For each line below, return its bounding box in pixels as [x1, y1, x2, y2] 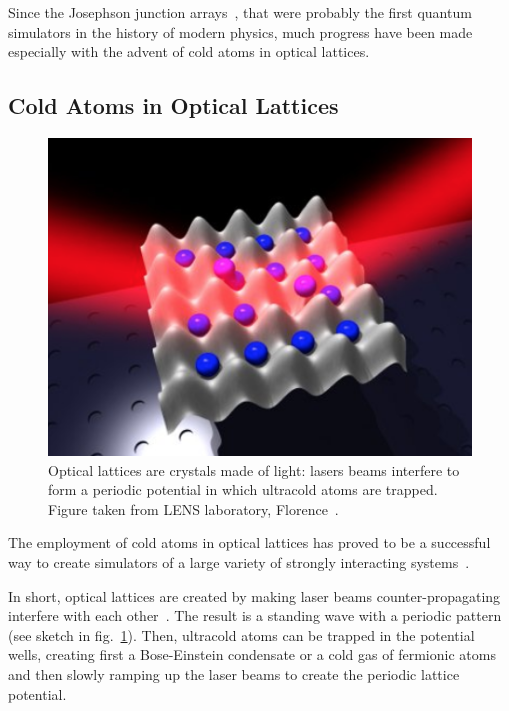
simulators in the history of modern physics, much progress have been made [8, 21, 473, 42]
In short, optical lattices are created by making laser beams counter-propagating [8, 585, 501, 606]
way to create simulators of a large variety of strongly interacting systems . [8, 551, 470, 572]
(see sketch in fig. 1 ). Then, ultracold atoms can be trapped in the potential [8, 624, 475, 645]
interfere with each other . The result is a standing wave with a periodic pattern [8, 605, 502, 626]
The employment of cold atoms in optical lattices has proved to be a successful [8, 532, 491, 553]
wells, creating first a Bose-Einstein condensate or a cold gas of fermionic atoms [8, 644, 496, 665]
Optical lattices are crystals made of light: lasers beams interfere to [48, 459, 460, 480]
